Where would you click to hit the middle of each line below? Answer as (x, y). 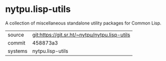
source (16, 34)
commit (16, 42)
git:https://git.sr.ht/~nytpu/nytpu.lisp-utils (81, 34)
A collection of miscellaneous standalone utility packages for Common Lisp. (83, 23)
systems (17, 51)
